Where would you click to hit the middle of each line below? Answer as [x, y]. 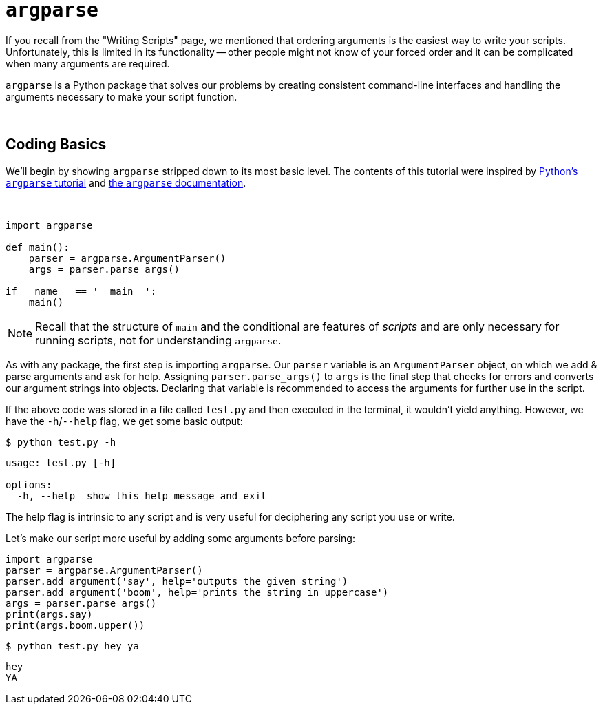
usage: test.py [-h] [61, 462]
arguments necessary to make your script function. [121, 96]
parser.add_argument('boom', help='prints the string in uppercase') [197, 592]
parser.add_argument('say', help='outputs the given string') [177, 581]
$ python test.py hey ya [72, 646]
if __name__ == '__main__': [81, 291]
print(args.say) [49, 614]
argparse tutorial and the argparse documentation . [126, 182]
